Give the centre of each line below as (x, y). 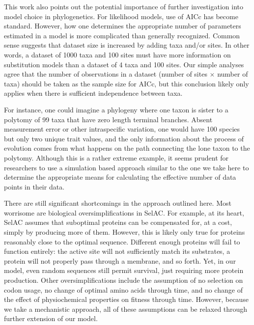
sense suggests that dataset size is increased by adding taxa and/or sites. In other (127, 45)
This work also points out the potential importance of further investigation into (124, 6)
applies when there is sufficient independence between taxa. (93, 93)
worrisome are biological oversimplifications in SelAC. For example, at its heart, (124, 212)
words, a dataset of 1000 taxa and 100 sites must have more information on (117, 54)
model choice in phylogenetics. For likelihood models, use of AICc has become (121, 16)
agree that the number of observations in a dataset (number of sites (106, 74)
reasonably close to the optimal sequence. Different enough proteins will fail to (122, 241)
